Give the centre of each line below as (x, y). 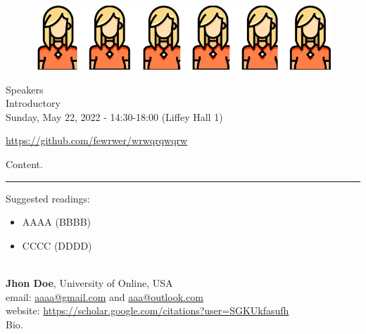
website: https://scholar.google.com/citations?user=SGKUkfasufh (147, 310)
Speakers (25, 89)
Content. (24, 164)
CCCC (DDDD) (57, 245)
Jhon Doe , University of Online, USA (89, 283)
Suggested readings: (48, 198)
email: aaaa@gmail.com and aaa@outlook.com (105, 296)
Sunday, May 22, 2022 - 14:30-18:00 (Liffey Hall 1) (114, 116)
